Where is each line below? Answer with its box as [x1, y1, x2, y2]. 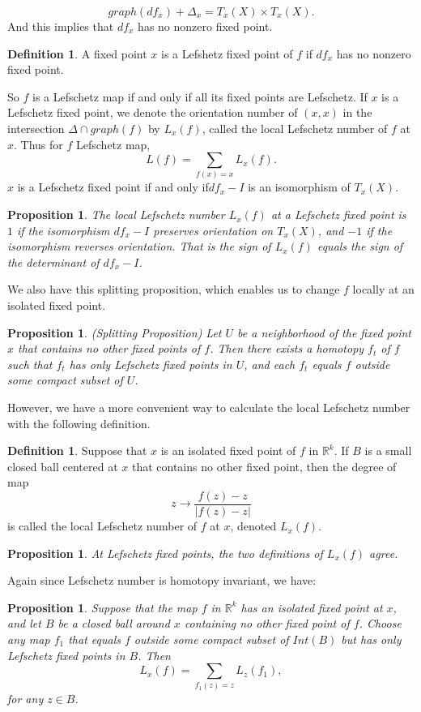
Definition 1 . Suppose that [7, 442, 147, 459]
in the [342, 104, 372, 121]
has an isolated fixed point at [240, 598, 383, 615]
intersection [7, 119, 65, 136]
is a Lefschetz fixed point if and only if [17, 178, 209, 195]
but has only [341, 631, 402, 648]
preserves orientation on [153, 221, 274, 238]
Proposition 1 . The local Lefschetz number [7, 206, 225, 223]
